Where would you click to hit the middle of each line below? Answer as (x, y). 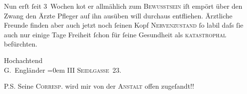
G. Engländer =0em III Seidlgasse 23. (63, 70)
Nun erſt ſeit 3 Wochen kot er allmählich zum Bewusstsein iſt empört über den (123, 6)
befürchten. (21, 44)
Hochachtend (23, 60)
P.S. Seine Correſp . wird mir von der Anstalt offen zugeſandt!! (99, 86)
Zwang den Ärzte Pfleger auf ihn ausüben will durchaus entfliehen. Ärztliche (118, 15)
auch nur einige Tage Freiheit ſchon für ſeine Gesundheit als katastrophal (115, 34)
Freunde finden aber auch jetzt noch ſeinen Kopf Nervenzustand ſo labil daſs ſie (124, 25)
